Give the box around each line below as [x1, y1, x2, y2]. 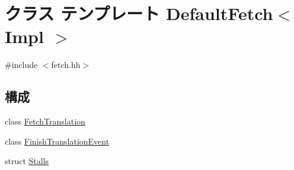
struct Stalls [5, 155, 49, 167]
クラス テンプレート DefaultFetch [5, 1, 273, 25]
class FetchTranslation [5, 115, 85, 127]
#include [5, 58, 38, 71]
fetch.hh [51, 58, 81, 71]
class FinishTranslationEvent [5, 135, 110, 147]
